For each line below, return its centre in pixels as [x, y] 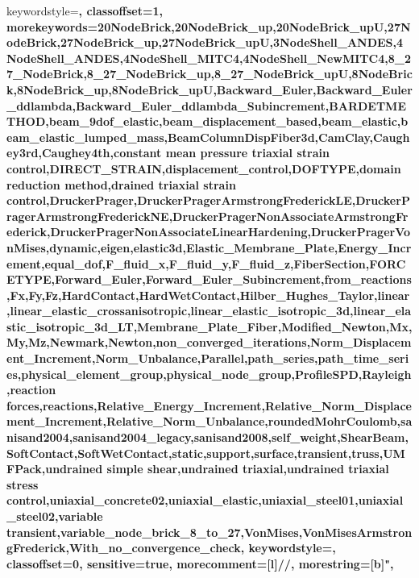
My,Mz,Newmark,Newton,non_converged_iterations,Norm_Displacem [209, 342]
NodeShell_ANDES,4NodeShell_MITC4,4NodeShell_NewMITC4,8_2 [209, 58]
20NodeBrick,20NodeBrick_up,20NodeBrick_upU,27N [254, 26]
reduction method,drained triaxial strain [121, 184]
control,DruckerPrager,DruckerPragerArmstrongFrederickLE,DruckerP [208, 200]
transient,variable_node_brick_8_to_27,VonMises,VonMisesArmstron [209, 532]
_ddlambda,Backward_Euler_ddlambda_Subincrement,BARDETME [206, 105]
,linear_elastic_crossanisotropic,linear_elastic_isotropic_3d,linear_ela [209, 311]
